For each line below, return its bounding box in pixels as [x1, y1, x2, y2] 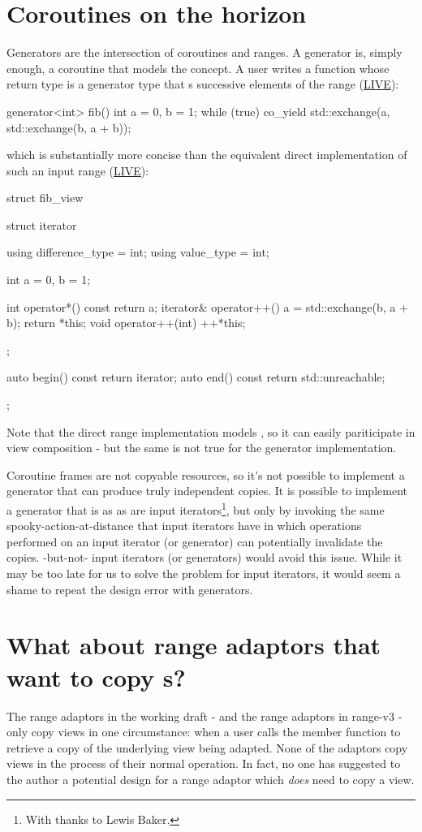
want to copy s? [6, 660, 186, 693]
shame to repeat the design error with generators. [6, 580, 253, 597]
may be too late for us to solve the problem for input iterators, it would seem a [6, 565, 401, 582]
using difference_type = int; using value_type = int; [6, 244, 269, 261]
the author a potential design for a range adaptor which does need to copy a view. [6, 770, 415, 787]
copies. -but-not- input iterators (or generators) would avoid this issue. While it [6, 549, 403, 566]
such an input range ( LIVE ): [6, 162, 149, 179]
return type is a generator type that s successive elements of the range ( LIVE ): [6, 75, 399, 93]
